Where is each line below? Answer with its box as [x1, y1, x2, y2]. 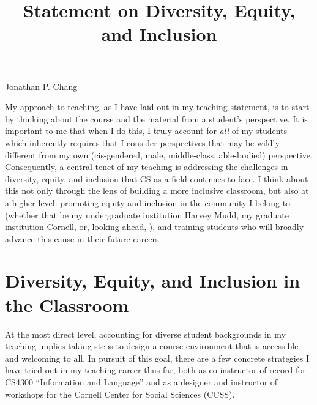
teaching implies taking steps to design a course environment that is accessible [5, 340, 299, 352]
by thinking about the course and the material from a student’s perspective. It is [5, 112, 308, 125]
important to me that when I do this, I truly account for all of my [5, 124, 253, 137]
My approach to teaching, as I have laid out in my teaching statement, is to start [5, 100, 310, 113]
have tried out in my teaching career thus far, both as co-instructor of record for [5, 363, 306, 376]
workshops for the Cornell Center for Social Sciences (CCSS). [5, 387, 235, 400]
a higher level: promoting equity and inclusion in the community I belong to [5, 196, 291, 209]
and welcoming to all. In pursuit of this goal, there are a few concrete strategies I [5, 351, 310, 364]
